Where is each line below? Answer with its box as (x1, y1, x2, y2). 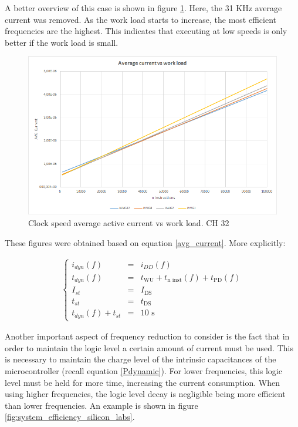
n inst (167, 277, 182, 284)
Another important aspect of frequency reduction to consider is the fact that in (5, 330, 290, 342)
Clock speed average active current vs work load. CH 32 (28, 217, 229, 229)
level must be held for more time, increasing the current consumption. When (5, 376, 280, 388)
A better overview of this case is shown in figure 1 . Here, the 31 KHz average (5, 2, 282, 14)
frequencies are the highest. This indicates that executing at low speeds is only (5, 25, 287, 37)
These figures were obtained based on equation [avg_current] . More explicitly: (5, 236, 286, 248)
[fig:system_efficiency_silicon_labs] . (5, 411, 135, 423)
